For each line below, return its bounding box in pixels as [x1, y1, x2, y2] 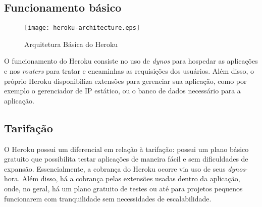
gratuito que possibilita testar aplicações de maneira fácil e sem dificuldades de [4, 153, 248, 164]
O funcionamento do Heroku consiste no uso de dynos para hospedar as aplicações [4, 56, 258, 66]
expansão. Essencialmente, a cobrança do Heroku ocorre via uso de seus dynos [4, 163, 246, 174]
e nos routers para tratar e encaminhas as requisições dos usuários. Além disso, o [4, 66, 254, 76]
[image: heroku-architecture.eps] [24, 24, 140, 32]
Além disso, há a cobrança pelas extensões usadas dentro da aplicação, [22, 173, 240, 184]
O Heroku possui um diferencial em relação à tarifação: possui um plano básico [4, 143, 249, 154]
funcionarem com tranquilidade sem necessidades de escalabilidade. [4, 193, 212, 203]
